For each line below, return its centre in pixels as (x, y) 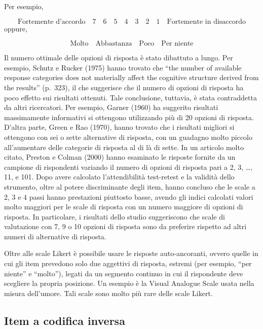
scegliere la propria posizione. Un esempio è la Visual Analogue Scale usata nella (129, 283)
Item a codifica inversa (65, 320)
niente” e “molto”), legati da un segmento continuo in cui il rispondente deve (124, 273)
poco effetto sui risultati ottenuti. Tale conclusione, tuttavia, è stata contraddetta (130, 97)
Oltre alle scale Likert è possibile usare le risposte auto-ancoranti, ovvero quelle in (131, 253)
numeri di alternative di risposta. (55, 236)
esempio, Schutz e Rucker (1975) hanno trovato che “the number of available (123, 67)
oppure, (16, 28)
